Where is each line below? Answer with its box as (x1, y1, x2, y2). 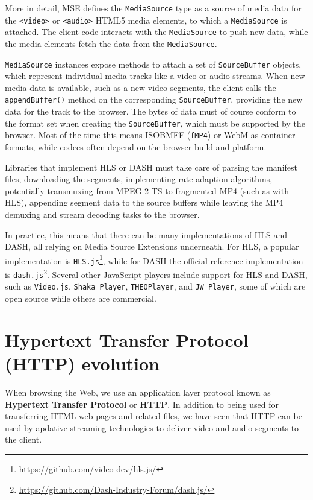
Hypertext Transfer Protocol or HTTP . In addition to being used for (5, 397, 279, 410)
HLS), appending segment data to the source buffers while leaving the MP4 (5, 196, 284, 209)
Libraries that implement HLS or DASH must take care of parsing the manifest (5, 160, 298, 173)
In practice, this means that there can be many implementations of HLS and (5, 228, 288, 241)
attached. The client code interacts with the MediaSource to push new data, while (5, 25, 308, 38)
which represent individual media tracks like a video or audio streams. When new (5, 69, 305, 82)
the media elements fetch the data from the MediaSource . (5, 37, 217, 49)
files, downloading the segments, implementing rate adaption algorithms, (5, 172, 273, 185)
